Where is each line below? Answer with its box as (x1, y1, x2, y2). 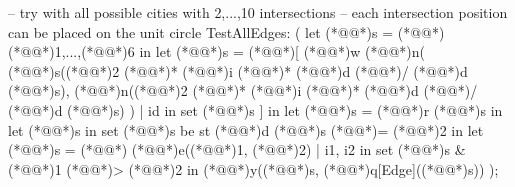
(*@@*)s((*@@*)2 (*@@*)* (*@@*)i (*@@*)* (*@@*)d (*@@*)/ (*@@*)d (8, 60, 468, 81)
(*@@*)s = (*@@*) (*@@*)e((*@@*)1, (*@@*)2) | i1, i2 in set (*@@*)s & (8, 139, 466, 160)
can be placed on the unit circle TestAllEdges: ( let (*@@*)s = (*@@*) (8, 21, 445, 42)
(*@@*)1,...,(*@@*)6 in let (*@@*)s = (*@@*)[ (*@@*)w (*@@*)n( (8, 41, 426, 62)
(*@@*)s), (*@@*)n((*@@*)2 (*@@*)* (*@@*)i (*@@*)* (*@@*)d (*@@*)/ (8, 80, 478, 101)
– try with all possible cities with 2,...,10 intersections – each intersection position (8, 2, 508, 22)
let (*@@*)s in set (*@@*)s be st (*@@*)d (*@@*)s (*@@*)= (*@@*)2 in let (8, 119, 484, 140)
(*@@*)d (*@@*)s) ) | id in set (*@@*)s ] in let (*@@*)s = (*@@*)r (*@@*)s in (8, 99, 503, 120)
